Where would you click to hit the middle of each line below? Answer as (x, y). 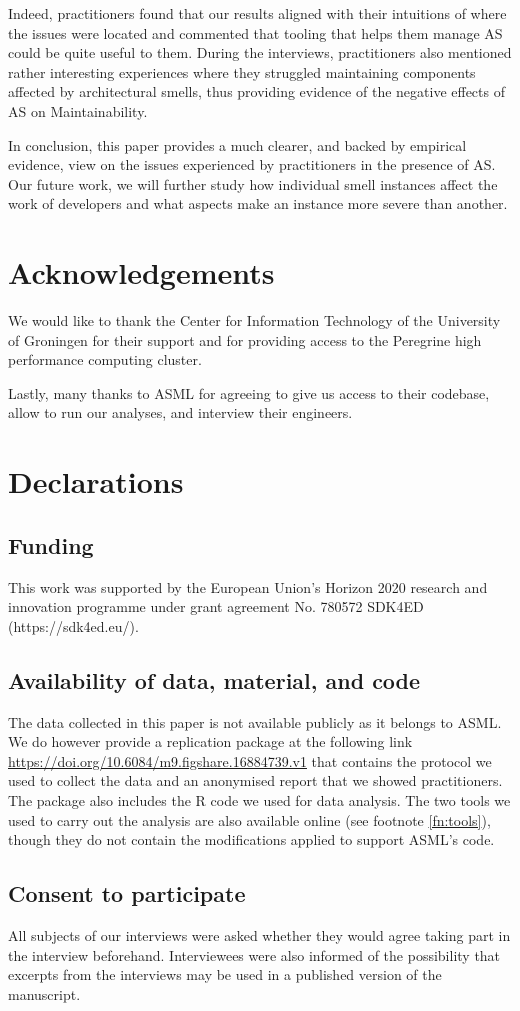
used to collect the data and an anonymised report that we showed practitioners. (255, 780)
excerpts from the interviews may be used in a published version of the (225, 974)
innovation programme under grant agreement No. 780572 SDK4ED (216, 606)
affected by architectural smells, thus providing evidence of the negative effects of (256, 91)
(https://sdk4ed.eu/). (73, 625)
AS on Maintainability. (78, 110)
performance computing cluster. (105, 359)
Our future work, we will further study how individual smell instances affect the (253, 183)
